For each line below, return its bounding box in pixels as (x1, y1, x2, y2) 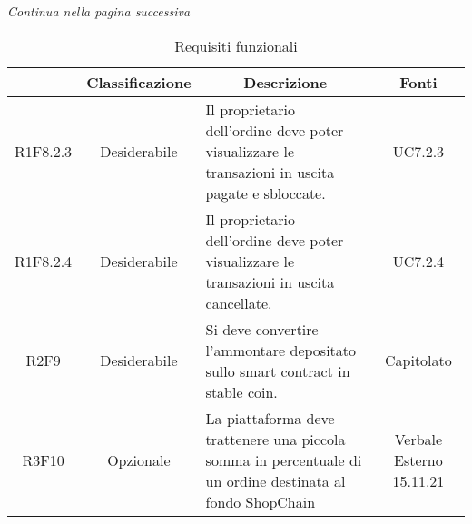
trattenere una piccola (205, 428, 346, 450)
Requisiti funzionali (174, 35, 298, 56)
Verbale (394, 428, 443, 450)
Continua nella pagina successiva (7, 2, 191, 20)
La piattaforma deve (205, 407, 335, 429)
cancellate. (205, 292, 272, 313)
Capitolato (384, 350, 452, 371)
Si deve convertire (205, 318, 319, 340)
